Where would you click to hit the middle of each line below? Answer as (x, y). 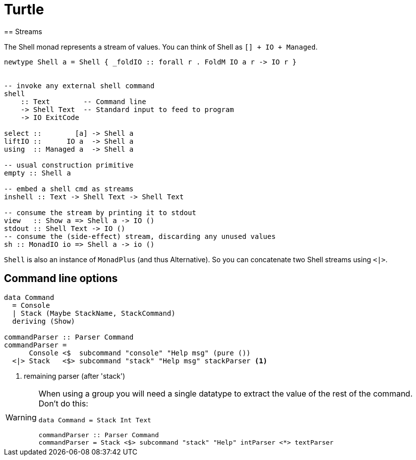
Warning (21, 417)
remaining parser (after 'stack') (75, 376)
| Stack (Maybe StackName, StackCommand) (94, 313)
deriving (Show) (44, 321)
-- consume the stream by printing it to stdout (100, 212)
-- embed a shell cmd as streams (69, 189)
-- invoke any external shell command (79, 86)
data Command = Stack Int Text (95, 420)
